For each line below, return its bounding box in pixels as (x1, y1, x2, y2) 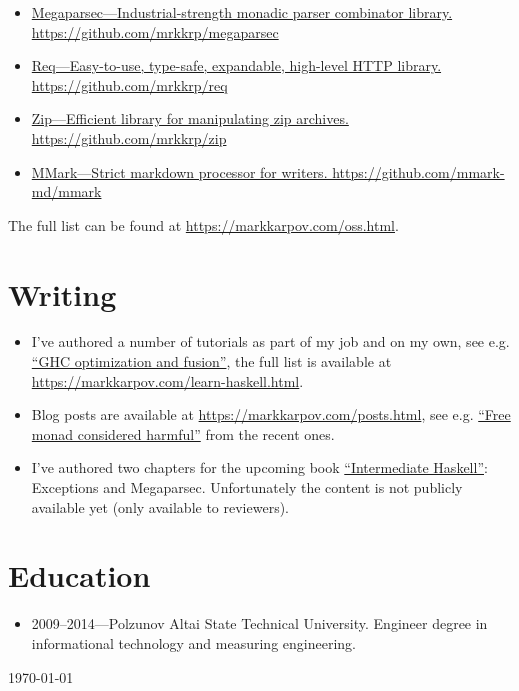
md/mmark (31, 181, 102, 202)
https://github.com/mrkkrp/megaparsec (31, 21, 279, 42)
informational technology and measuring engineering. (31, 632, 356, 653)
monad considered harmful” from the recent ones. (31, 423, 335, 444)
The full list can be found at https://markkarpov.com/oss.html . (8, 214, 399, 235)
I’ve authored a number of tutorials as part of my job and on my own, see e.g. (31, 331, 510, 352)
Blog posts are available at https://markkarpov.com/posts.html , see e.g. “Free (31, 404, 511, 425)
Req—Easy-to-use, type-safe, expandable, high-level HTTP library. (31, 55, 442, 76)
